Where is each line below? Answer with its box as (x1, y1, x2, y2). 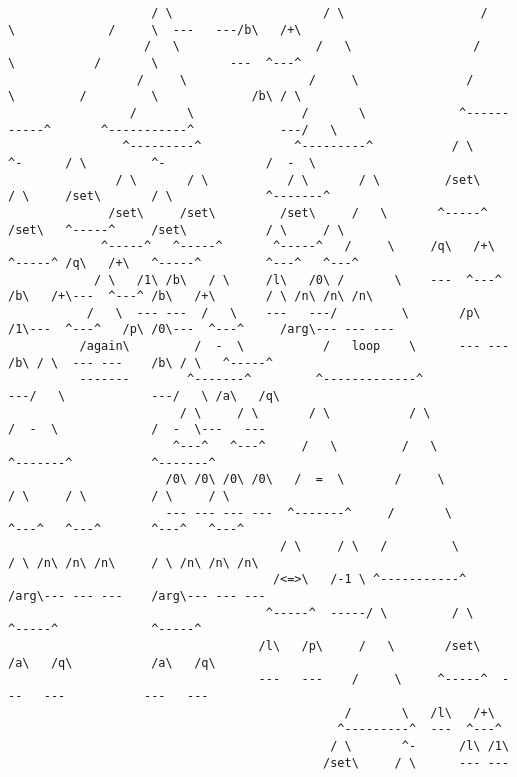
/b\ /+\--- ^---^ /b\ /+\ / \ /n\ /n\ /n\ (8, 289, 374, 304)
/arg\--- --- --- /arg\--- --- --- (8, 588, 266, 603)
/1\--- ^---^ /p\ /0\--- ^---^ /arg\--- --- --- (8, 322, 395, 337)
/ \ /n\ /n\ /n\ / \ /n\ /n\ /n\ (8, 555, 259, 570)
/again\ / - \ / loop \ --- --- (79, 339, 510, 354)
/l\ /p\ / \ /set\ (258, 638, 481, 653)
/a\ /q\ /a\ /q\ (8, 655, 216, 670)
